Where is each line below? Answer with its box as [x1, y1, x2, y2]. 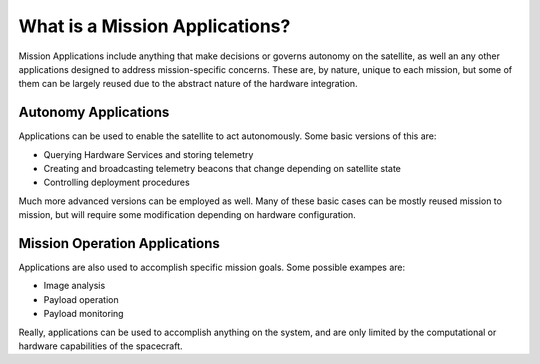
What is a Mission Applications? [18, 15, 291, 37]
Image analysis [43, 280, 106, 292]
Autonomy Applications [18, 104, 170, 121]
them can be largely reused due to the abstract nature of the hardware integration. [18, 78, 359, 90]
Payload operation [43, 293, 119, 305]
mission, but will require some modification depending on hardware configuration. [18, 209, 357, 221]
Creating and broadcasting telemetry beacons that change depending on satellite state [43, 163, 402, 175]
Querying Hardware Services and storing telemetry [43, 148, 254, 160]
